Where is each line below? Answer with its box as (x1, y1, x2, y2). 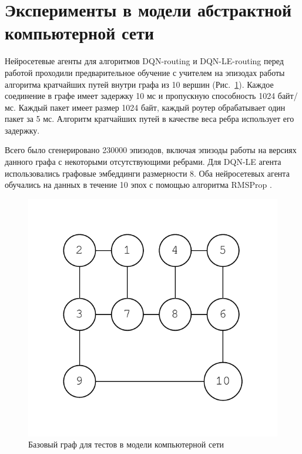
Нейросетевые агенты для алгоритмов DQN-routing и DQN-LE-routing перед (5, 55, 284, 67)
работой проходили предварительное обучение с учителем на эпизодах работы (5, 66, 285, 78)
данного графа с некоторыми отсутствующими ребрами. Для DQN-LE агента (5, 155, 281, 168)
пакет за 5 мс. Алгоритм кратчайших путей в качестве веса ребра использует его (5, 112, 294, 125)
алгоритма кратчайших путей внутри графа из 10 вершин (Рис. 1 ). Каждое (5, 78, 274, 90)
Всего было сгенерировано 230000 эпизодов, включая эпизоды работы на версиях (5, 144, 297, 156)
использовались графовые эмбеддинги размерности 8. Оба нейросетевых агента (5, 167, 290, 179)
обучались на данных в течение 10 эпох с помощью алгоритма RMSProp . (5, 178, 272, 191)
